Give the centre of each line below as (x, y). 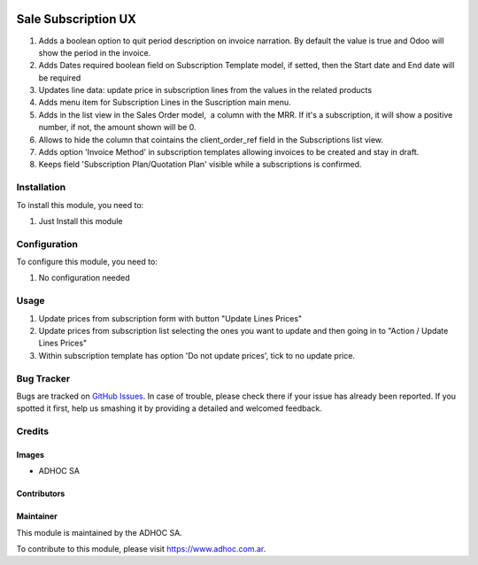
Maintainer (37, 516)
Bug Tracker (43, 378)
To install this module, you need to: (80, 205)
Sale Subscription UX (77, 19)
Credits (32, 431)
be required (60, 77)
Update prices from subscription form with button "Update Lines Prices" (170, 318)
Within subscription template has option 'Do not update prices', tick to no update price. (197, 355)
